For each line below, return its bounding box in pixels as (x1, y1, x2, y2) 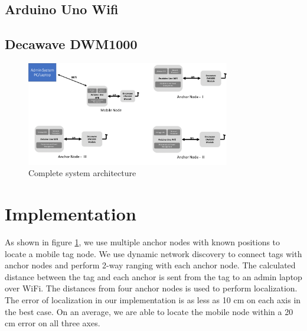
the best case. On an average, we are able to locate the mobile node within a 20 (5, 305, 293, 317)
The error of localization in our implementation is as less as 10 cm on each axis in (5, 294, 301, 306)
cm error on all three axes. (5, 317, 100, 329)
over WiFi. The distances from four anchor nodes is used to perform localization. (5, 282, 298, 294)
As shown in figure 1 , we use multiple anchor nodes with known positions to (5, 236, 280, 248)
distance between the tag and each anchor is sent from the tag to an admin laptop (5, 270, 302, 283)
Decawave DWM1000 (5, 35, 138, 53)
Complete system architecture (28, 167, 136, 179)
